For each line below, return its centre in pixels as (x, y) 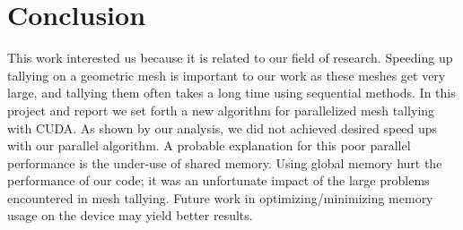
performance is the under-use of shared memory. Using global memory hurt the (225, 162)
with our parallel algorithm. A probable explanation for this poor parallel (209, 145)
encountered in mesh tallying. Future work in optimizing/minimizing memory (220, 197)
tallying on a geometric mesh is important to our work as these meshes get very (227, 75)
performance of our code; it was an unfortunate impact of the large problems (218, 180)
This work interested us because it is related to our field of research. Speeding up (230, 58)
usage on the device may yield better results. (130, 215)
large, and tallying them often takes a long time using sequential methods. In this (231, 93)
